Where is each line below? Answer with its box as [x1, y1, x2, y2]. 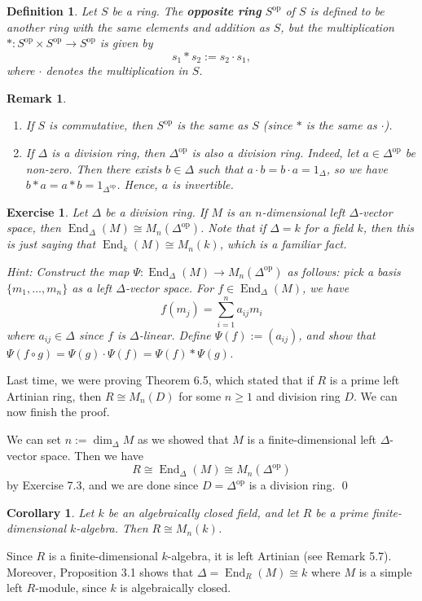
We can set [7, 431, 61, 448]
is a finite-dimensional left [247, 431, 376, 448]
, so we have [326, 160, 388, 177]
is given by [99, 34, 153, 51]
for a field [304, 219, 354, 236]
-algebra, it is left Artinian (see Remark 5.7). [167, 547, 392, 564]
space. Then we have [41, 446, 144, 463]
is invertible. [172, 176, 234, 193]
